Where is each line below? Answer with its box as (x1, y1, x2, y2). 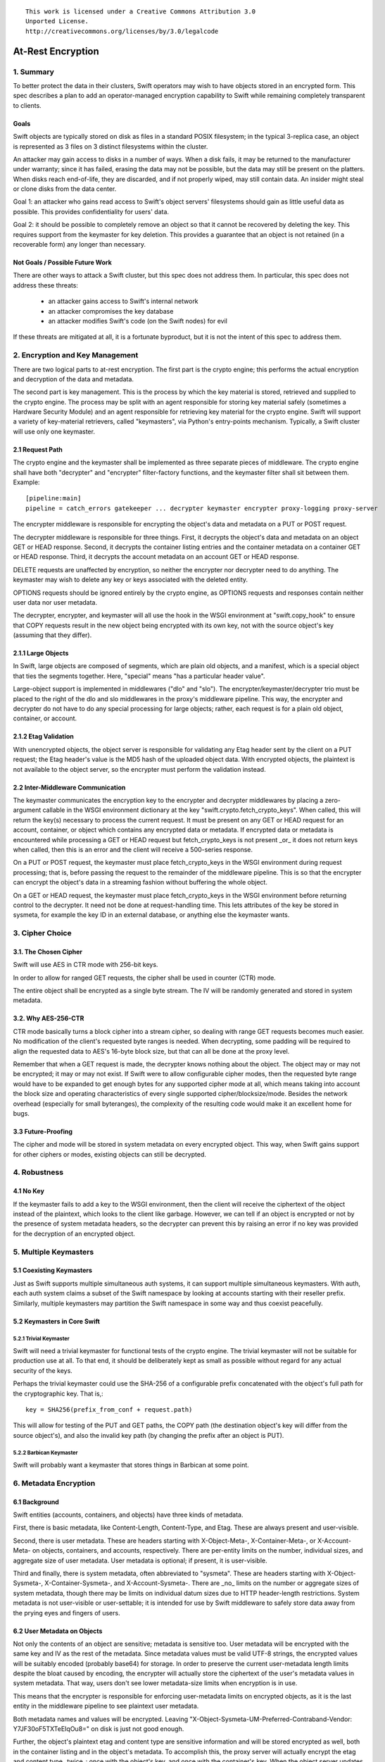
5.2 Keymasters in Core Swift (13, 1317, 100, 1325)
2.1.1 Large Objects (13, 649, 69, 658)
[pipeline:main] (25, 494, 82, 503)
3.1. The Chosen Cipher (13, 947, 83, 956)
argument (13, 806, 42, 814)
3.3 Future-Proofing (13, 1127, 73, 1135)
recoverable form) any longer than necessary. (13, 240, 146, 249)
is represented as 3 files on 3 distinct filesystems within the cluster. (13, 142, 208, 151)
